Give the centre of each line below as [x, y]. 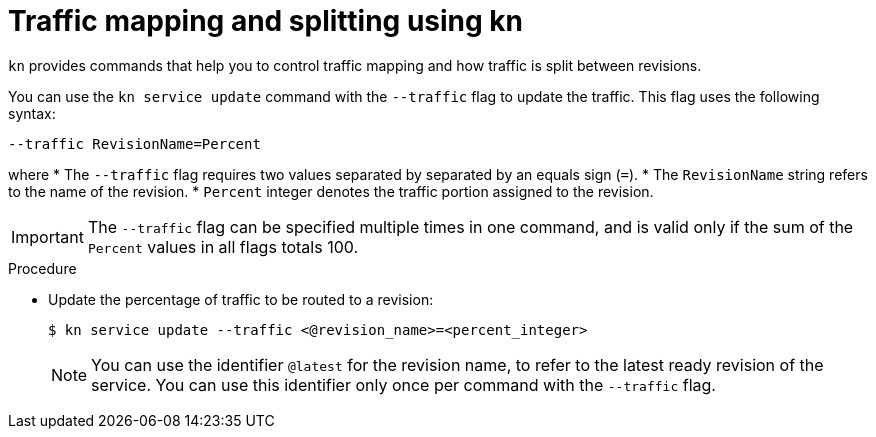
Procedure [42, 268]
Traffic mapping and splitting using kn [266, 21]
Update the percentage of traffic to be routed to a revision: [241, 299]
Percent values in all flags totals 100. [223, 246]
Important [47, 236]
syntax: [32, 113]
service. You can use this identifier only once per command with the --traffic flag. [403, 384]
